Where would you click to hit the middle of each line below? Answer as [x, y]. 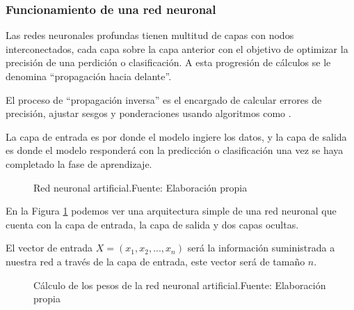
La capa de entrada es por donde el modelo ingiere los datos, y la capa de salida [176, 136]
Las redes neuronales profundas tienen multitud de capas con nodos [150, 35]
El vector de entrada [49, 248]
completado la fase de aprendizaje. [79, 163]
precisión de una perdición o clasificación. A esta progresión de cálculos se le [168, 62]
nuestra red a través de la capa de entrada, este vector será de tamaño [155, 261]
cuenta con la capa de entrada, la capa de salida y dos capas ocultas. [152, 224]
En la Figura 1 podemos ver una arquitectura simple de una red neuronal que [171, 211]
